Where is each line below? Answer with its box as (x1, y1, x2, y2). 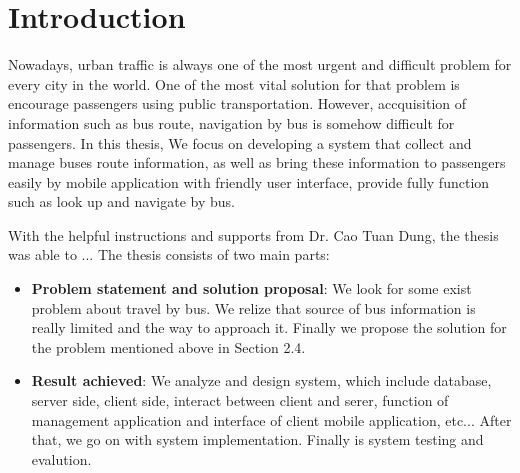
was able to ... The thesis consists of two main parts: (8, 244, 330, 265)
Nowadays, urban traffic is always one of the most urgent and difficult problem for (8, 54, 512, 75)
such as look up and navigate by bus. (8, 191, 235, 212)
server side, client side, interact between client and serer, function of (31, 390, 449, 411)
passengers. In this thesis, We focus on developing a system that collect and (8, 132, 472, 153)
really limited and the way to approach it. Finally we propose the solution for (31, 317, 507, 338)
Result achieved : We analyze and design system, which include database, (31, 370, 492, 391)
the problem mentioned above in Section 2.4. (31, 336, 306, 357)
